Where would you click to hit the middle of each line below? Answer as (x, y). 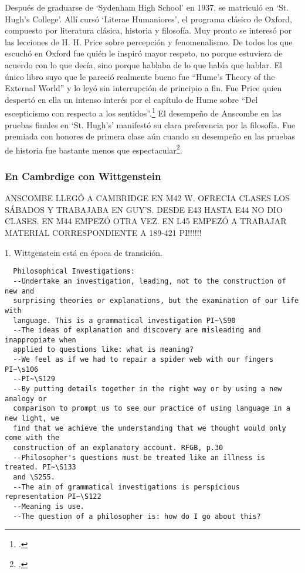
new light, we (32, 419)
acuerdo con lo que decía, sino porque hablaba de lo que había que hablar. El (143, 64)
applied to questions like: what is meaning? (104, 350)
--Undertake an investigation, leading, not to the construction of (150, 281)
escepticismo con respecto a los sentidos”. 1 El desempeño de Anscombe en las (143, 112)
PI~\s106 (22, 369)
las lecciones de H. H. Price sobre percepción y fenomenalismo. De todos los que (149, 41)
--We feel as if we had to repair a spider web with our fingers (143, 360)
